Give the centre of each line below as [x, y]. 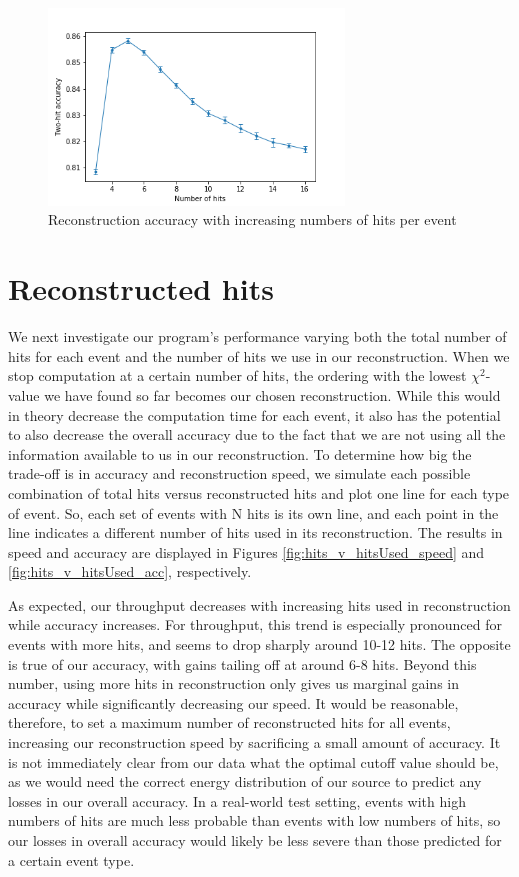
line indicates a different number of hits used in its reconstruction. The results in [255, 532]
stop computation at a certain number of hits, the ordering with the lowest [237, 375]
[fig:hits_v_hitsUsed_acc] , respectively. [130, 571]
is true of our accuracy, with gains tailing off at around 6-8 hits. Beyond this [242, 663]
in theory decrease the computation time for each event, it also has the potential [254, 414]
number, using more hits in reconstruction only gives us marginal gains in [234, 683]
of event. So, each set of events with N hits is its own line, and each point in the [253, 512]
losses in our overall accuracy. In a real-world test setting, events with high [237, 800]
